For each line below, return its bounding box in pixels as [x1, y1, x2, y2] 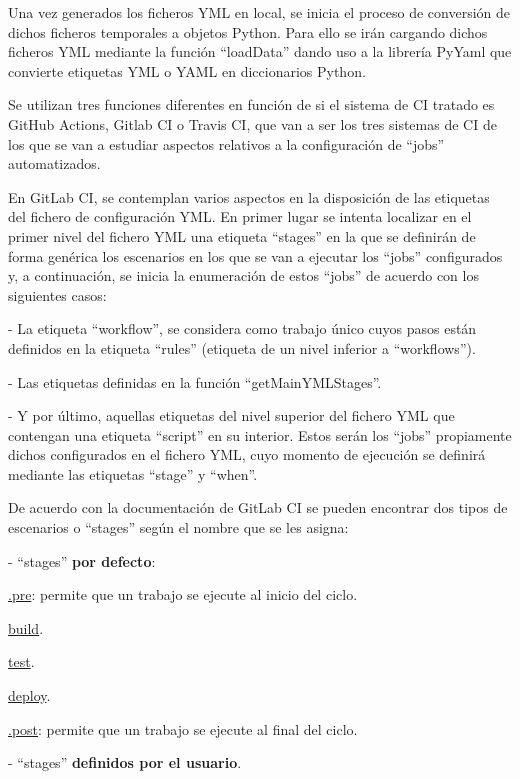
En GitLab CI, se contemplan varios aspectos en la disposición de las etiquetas [8, 186, 490, 207]
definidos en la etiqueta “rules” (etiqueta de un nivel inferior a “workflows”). [8, 337, 476, 358]
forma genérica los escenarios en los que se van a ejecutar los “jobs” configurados [8, 245, 503, 266]
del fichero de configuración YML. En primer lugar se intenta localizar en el [8, 206, 472, 227]
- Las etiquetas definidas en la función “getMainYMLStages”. [8, 371, 382, 392]
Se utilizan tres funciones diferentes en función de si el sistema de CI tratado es [8, 94, 495, 115]
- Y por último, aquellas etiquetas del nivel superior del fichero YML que [8, 405, 455, 426]
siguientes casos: [8, 284, 107, 305]
